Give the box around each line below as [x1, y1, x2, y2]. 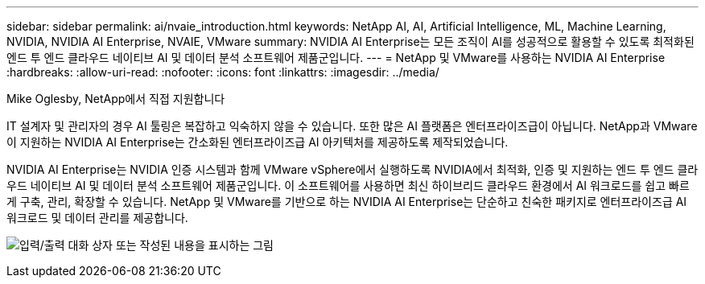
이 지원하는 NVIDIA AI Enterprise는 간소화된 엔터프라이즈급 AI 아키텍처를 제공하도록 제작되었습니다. [6, 135, 509, 149]
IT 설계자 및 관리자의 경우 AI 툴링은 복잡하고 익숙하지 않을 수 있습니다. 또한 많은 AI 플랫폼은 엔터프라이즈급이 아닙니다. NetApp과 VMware [6, 119, 698, 133]
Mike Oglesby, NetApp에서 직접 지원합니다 [6, 92, 225, 105]
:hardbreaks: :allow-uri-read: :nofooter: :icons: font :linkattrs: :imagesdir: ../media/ [6, 65, 439, 79]
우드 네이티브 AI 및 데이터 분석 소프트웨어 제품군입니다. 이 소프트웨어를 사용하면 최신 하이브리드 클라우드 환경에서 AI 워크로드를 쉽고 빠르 [6, 179, 690, 192]
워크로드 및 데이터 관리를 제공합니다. [6, 211, 188, 224]
